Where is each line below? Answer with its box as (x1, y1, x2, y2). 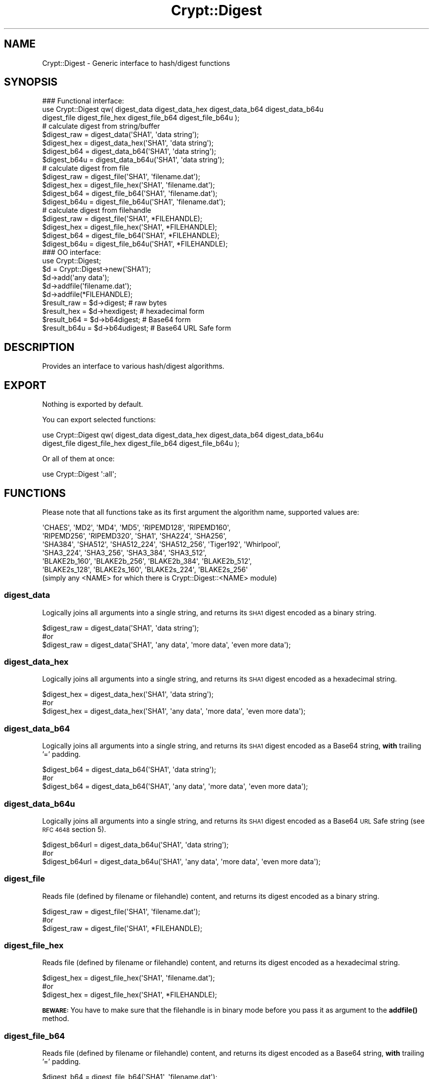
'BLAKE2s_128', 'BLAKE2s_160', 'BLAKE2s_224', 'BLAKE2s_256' (42, 565, 248, 574)
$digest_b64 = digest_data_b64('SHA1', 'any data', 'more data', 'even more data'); (42, 782, 308, 791)
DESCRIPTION (4, 341, 75, 353)
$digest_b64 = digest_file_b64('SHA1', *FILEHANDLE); (42, 231, 220, 240)
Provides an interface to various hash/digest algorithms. (42, 362, 224, 371)
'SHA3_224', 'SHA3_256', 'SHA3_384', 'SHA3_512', (42, 548, 207, 557)
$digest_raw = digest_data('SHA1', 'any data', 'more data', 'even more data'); (42, 640, 291, 649)
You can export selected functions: (42, 415, 156, 424)
